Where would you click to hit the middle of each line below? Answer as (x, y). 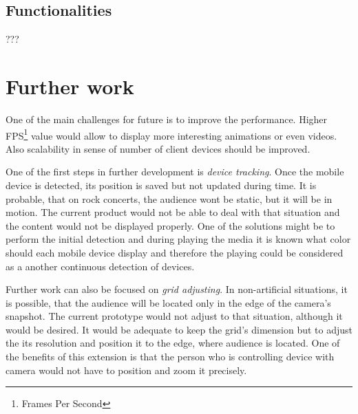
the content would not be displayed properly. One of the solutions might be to (170, 225)
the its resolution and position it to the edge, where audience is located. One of (173, 343)
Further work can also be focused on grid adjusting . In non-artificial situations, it (177, 289)
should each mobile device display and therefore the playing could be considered (175, 252)
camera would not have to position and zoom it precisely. (126, 370)
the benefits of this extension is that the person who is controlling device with (170, 357)
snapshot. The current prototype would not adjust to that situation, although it (174, 316)
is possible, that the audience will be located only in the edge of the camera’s (168, 302)
